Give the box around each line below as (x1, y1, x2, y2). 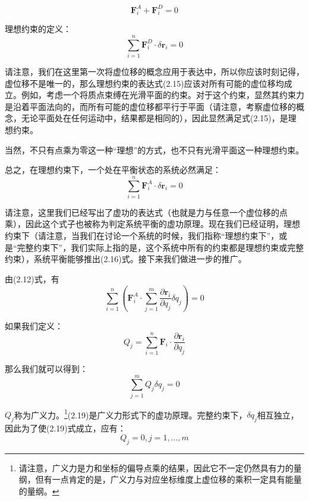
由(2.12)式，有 (5, 272, 59, 285)
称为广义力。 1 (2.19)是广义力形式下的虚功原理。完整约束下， (14, 407, 247, 421)
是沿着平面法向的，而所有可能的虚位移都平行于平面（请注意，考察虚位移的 (5, 100, 296, 112)
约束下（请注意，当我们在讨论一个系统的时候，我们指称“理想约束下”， (5, 229, 279, 242)
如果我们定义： (5, 320, 63, 332)
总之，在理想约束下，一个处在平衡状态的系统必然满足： (5, 163, 221, 176)
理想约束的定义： (5, 23, 71, 35)
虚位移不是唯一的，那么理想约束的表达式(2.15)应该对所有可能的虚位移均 (5, 77, 284, 89)
